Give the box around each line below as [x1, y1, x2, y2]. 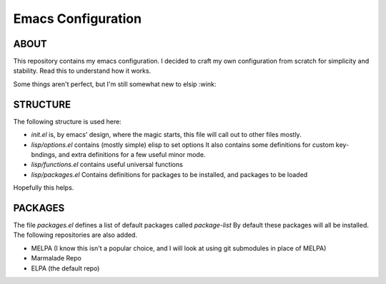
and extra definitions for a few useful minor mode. [58, 150, 206, 158]
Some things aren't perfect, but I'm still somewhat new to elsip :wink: [13, 79, 217, 88]
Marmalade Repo [31, 254, 81, 263]
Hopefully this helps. [13, 183, 74, 192]
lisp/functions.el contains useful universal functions [31, 161, 184, 169]
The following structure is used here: [13, 117, 122, 126]
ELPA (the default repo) [31, 264, 100, 273]
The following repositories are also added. [13, 230, 137, 239]
